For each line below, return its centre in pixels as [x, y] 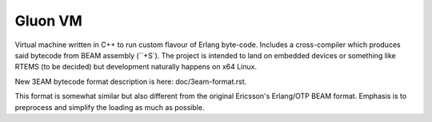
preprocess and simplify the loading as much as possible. [110, 107]
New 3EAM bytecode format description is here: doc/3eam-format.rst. [131, 81]
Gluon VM [49, 21]
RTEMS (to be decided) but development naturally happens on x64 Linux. [136, 67]
